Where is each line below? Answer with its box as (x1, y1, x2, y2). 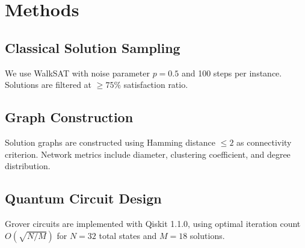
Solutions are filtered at (5, 78, 92, 91)
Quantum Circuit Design (5, 189, 162, 208)
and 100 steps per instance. (181, 66, 282, 79)
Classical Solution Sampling (5, 38, 180, 57)
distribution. (5, 160, 51, 172)
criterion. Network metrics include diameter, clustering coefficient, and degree (5, 147, 291, 160)
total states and (99, 229, 157, 241)
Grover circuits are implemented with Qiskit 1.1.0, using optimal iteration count (5, 217, 301, 229)
